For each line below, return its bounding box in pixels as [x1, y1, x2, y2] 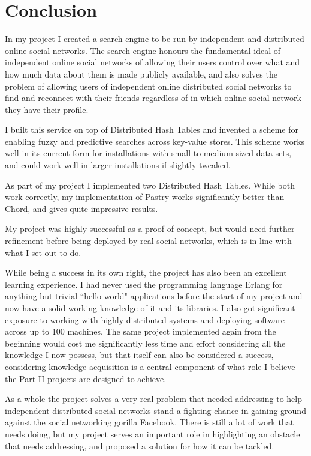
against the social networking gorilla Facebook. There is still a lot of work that [5, 416, 294, 428]
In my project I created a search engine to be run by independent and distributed [5, 32, 304, 45]
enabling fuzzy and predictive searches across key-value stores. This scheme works [5, 135, 305, 147]
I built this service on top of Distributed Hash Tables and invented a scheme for [5, 123, 298, 136]
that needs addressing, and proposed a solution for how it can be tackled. [5, 439, 274, 452]
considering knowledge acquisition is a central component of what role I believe [5, 360, 295, 372]
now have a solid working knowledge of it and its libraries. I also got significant [5, 302, 295, 314]
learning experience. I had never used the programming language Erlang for [5, 278, 283, 290]
